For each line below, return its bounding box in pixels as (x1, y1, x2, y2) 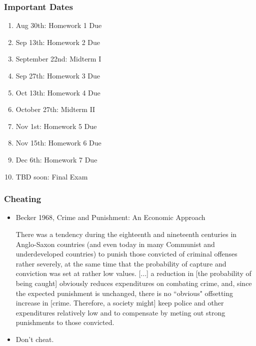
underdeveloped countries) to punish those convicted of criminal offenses (15, 248, 237, 259)
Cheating (4, 192, 41, 205)
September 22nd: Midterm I (15, 53, 101, 64)
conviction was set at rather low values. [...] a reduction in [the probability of (15, 268, 251, 278)
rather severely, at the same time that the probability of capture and (15, 258, 226, 268)
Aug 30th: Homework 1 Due (15, 20, 102, 30)
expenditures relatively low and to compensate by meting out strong (15, 307, 225, 317)
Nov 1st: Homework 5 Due (15, 120, 97, 131)
